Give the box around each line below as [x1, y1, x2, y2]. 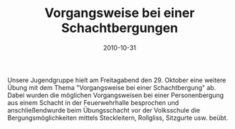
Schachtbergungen [61, 20, 179, 36]
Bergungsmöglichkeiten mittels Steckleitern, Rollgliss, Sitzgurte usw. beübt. [7, 113, 229, 122]
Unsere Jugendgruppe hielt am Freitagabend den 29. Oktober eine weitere [7, 76, 226, 84]
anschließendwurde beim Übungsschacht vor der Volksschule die [7, 106, 201, 114]
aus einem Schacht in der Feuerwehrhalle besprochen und [7, 98, 179, 107]
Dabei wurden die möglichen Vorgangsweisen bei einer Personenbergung [7, 91, 224, 99]
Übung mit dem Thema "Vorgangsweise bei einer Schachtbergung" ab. [7, 83, 216, 91]
